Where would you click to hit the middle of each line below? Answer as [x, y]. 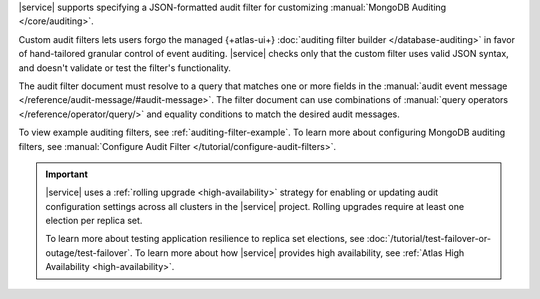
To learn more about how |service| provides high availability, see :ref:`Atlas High [299, 252]
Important [67, 174]
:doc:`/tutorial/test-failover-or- [429, 239]
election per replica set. [94, 221]
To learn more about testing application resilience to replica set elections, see [205, 239]
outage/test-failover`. [89, 252]
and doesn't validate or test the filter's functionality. [125, 67]
